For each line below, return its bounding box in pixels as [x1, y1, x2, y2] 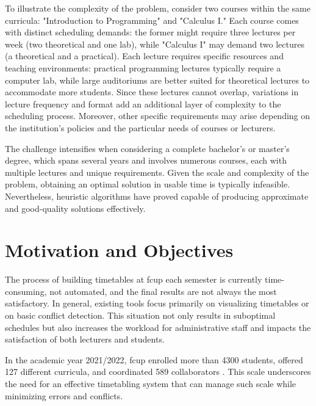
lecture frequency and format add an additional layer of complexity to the [5, 97, 281, 110]
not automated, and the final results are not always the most [49, 285, 277, 297]
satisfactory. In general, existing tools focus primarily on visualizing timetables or [5, 297, 309, 310]
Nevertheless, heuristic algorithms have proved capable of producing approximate [5, 189, 309, 202]
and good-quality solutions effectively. [5, 201, 146, 214]
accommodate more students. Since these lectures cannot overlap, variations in [5, 85, 299, 98]
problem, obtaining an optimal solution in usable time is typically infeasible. [5, 178, 290, 190]
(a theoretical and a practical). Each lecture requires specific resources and [5, 49, 284, 62]
